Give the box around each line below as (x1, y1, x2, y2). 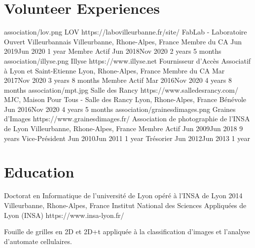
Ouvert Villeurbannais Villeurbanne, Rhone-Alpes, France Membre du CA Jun (4, 36, 242, 46)
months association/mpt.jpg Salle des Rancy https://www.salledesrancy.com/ (4, 84, 238, 95)
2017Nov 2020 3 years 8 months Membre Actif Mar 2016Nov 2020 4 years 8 (4, 75, 232, 85)
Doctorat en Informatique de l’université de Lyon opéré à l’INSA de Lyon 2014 (4, 190, 243, 201)
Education (4, 162, 74, 182)
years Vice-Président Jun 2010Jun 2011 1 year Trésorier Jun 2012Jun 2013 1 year (4, 133, 250, 143)
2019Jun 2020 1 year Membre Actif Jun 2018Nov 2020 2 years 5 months (4, 46, 221, 56)
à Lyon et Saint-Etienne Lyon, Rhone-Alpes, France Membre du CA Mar (4, 65, 225, 75)
